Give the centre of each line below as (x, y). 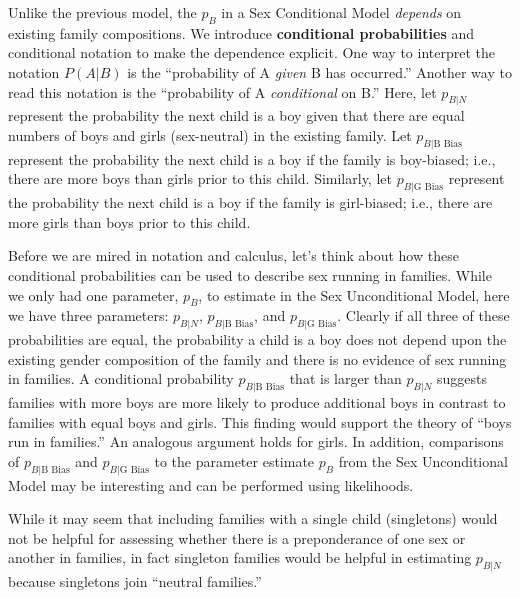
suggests (462, 378)
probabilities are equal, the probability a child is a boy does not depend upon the (257, 339)
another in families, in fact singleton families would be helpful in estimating (240, 557)
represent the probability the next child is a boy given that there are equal (236, 115)
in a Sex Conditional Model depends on (341, 12)
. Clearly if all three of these (423, 315)
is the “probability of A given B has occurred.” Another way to (319, 71)
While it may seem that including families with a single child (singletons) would (253, 518)
